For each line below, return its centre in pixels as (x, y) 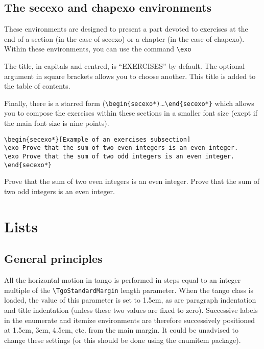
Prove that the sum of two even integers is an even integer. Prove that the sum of (132, 181)
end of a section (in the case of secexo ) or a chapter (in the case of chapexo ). (124, 38)
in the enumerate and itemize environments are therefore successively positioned (129, 320)
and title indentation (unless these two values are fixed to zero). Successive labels (131, 310)
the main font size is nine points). (57, 123)
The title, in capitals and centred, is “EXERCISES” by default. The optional (125, 66)
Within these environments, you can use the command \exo (98, 49)
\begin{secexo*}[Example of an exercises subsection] (98, 139)
